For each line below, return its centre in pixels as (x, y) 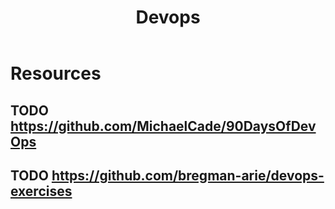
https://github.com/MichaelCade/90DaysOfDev (163, 126)
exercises (41, 191)
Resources (56, 73)
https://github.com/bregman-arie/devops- (188, 175)
